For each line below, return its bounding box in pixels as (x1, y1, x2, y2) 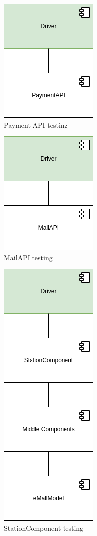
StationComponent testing (4, 522, 84, 533)
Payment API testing (4, 119, 68, 130)
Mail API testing (4, 252, 53, 262)
